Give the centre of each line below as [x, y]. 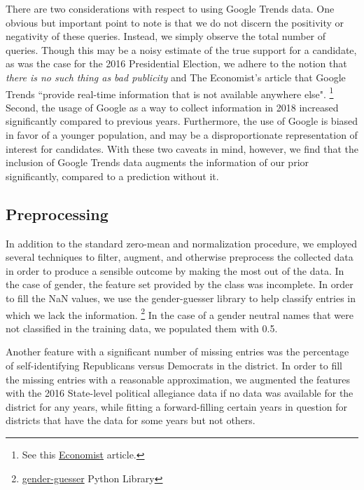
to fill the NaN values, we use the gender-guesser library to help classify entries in [181, 298]
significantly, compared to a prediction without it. [112, 176]
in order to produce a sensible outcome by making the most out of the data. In [175, 270]
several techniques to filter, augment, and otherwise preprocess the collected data [180, 257]
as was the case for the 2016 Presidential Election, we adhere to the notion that [176, 63]
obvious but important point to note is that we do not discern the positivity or [175, 22]
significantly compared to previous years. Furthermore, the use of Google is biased [182, 121]
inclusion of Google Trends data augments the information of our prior [157, 162]
